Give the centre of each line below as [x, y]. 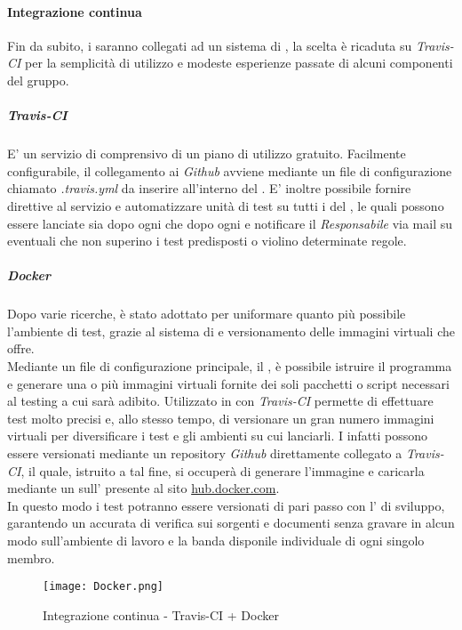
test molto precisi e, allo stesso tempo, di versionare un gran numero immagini [221, 418]
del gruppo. [38, 80]
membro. [31, 557]
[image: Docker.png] [104, 587]
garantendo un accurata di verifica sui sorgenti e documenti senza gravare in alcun [231, 523]
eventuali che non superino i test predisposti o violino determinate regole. [207, 241]
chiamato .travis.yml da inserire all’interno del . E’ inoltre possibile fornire [209, 188]
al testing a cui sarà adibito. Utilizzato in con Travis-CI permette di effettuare [220, 401]
